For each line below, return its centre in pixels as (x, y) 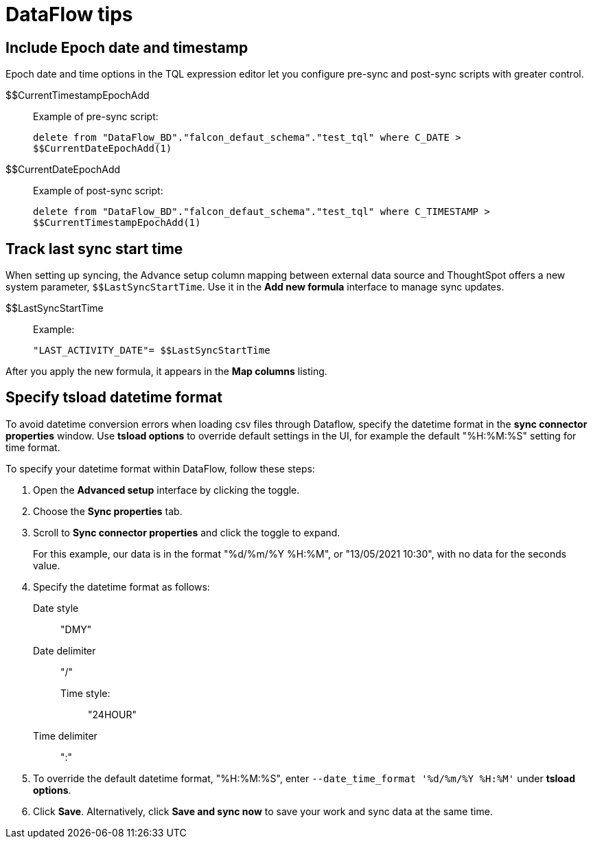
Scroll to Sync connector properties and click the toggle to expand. (187, 532)
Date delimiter (65, 650)
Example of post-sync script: (98, 191)
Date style (56, 608)
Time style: (85, 693)
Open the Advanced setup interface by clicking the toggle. (166, 490)
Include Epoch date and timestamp (127, 47)
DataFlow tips (69, 14)
